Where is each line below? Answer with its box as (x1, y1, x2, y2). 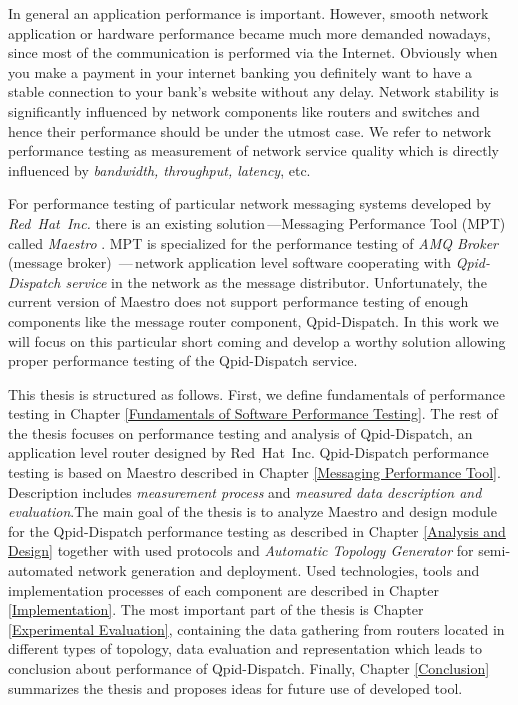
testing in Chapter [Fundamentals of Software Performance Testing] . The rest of (8, 403, 498, 424)
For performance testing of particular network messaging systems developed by (8, 193, 492, 214)
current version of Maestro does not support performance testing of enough (8, 291, 469, 312)
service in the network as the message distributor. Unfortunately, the (65, 271, 487, 292)
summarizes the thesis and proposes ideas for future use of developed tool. (8, 677, 463, 698)
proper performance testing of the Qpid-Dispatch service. (8, 350, 358, 371)
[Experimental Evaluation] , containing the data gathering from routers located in (8, 618, 505, 639)
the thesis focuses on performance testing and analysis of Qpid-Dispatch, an (8, 422, 473, 443)
